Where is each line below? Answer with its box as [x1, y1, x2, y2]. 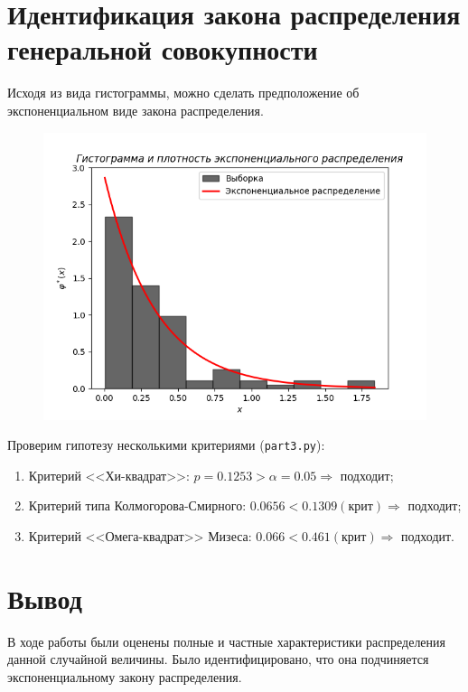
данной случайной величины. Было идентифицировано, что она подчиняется [7, 650, 429, 669]
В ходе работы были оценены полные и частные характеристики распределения [7, 631, 446, 650]
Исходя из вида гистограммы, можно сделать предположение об [7, 83, 360, 102]
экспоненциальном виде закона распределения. [7, 100, 264, 119]
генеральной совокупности [7, 31, 318, 68]
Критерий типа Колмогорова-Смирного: [28, 496, 247, 515]
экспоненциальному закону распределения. [7, 667, 242, 686]
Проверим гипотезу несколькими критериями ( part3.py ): [7, 435, 325, 454]
